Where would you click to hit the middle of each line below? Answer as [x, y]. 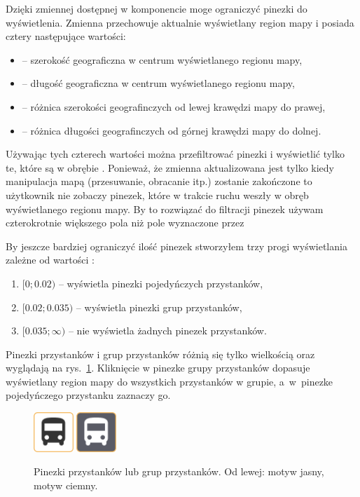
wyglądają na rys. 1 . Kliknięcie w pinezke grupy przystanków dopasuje [158, 368]
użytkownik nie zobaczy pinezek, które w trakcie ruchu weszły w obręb [157, 195]
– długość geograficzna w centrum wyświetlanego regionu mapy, [158, 83]
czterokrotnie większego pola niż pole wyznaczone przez [125, 223]
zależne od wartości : [50, 260]
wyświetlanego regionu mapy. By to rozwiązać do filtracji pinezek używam [165, 209]
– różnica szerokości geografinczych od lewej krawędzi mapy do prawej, [174, 106]
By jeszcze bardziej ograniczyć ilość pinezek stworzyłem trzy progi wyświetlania [176, 246]
